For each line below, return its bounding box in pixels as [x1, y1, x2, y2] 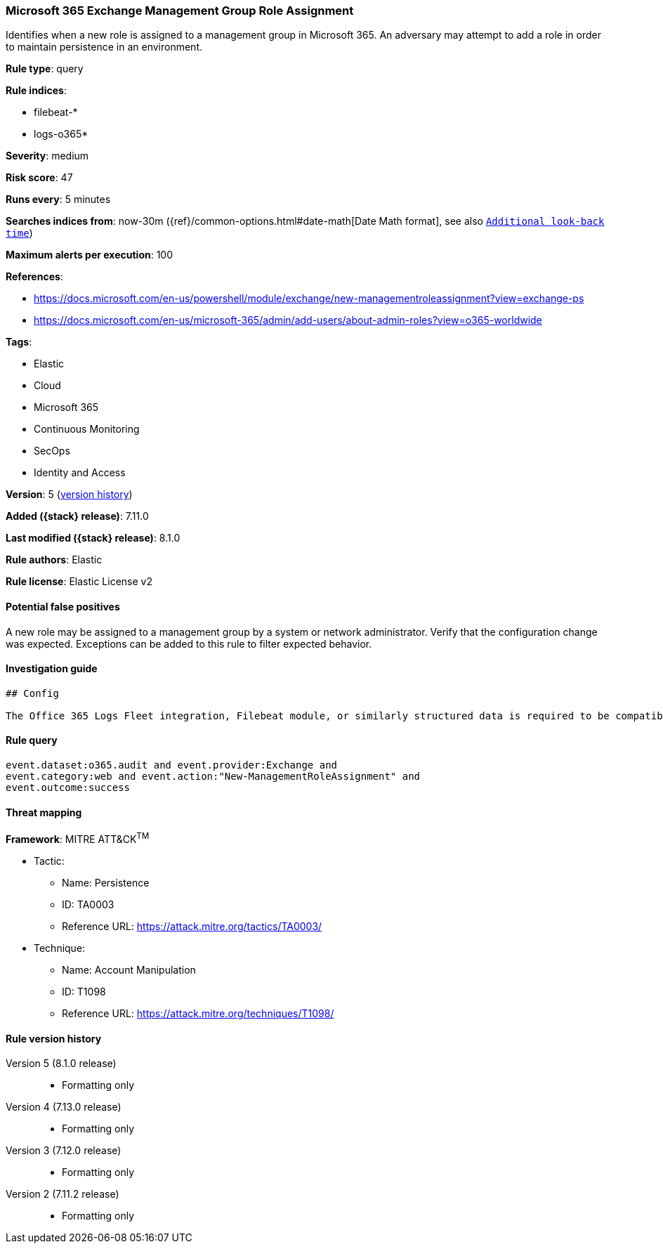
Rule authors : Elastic [6, 554, 103, 566]
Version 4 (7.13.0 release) [6, 1101, 122, 1113]
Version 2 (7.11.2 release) [6, 1188, 119, 1201]
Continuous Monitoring [34, 423, 140, 436]
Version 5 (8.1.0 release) [6, 1057, 117, 1070]
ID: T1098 [62, 985, 106, 998]
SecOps [34, 445, 70, 457]
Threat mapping [6, 806, 82, 818]
